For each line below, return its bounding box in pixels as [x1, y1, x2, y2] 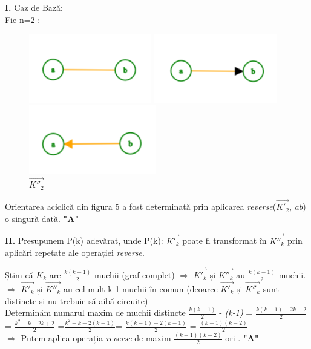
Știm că [5, 268, 33, 281]
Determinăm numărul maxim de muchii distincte [5, 306, 186, 319]
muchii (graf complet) [94, 268, 175, 281]
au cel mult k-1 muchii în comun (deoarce [63, 282, 218, 295]
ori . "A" [225, 331, 259, 344]
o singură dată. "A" [5, 212, 79, 224]
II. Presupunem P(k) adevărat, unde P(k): [5, 234, 163, 247]
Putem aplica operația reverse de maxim [21, 331, 171, 344]
